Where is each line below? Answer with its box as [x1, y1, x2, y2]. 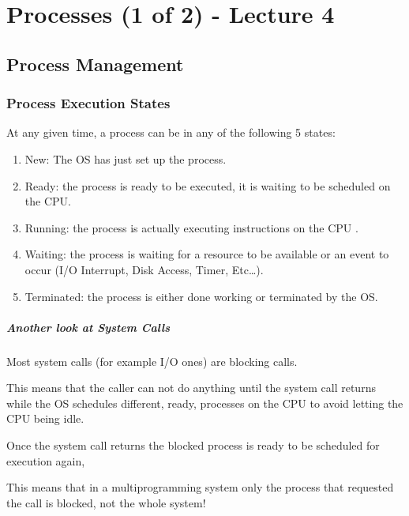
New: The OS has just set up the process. [24, 150, 227, 167]
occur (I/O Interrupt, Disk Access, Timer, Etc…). [24, 261, 264, 277]
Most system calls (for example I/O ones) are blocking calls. [6, 352, 298, 369]
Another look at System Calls [6, 318, 171, 335]
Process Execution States [6, 93, 171, 113]
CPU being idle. [6, 410, 84, 427]
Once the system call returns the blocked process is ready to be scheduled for [6, 437, 380, 454]
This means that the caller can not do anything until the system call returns [6, 379, 376, 396]
